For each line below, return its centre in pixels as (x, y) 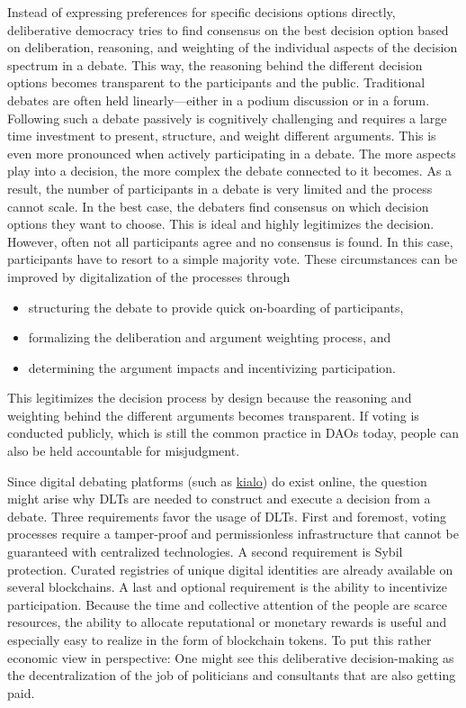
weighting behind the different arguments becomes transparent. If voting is (213, 415)
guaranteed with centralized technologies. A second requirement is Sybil (205, 552)
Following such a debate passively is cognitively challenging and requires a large (227, 118)
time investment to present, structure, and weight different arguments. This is (222, 136)
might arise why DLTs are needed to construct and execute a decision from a (219, 499)
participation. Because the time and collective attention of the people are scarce (227, 604)
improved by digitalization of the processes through (149, 276)
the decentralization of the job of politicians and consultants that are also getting (232, 675)
